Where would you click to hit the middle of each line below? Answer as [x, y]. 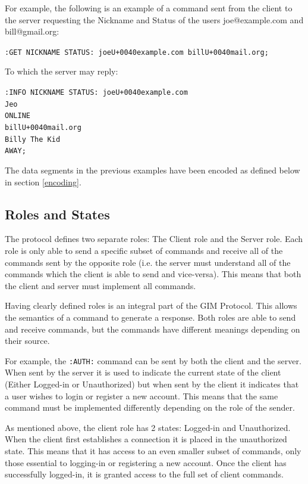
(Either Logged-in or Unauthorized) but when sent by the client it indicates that [152, 384]
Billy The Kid [33, 139]
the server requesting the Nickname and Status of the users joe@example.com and [154, 19]
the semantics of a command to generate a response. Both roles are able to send [150, 317]
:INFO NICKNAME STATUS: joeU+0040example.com [96, 93]
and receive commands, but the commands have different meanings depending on [153, 329]
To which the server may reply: [62, 71]
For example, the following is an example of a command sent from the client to [149, 8]
